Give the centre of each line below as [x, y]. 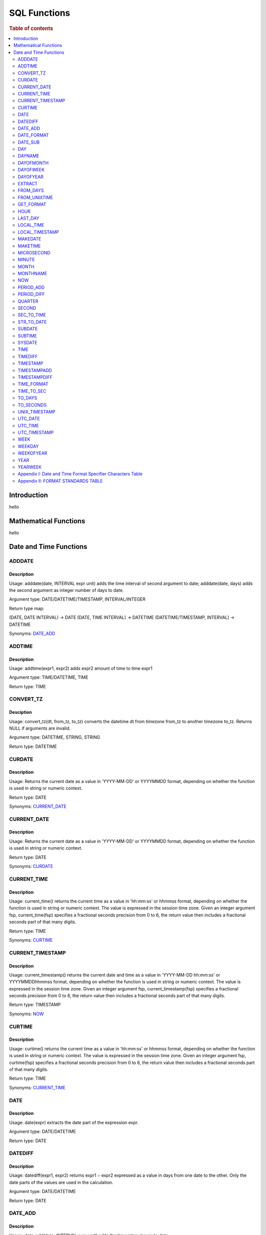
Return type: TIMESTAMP [35, 1005]
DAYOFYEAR [31, 177]
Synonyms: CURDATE [31, 866]
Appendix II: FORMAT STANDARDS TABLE [60, 481]
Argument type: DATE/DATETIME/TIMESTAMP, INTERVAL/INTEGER [77, 599]
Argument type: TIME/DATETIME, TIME [49, 677]
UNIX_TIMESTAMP [37, 412]
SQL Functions [40, 13]
